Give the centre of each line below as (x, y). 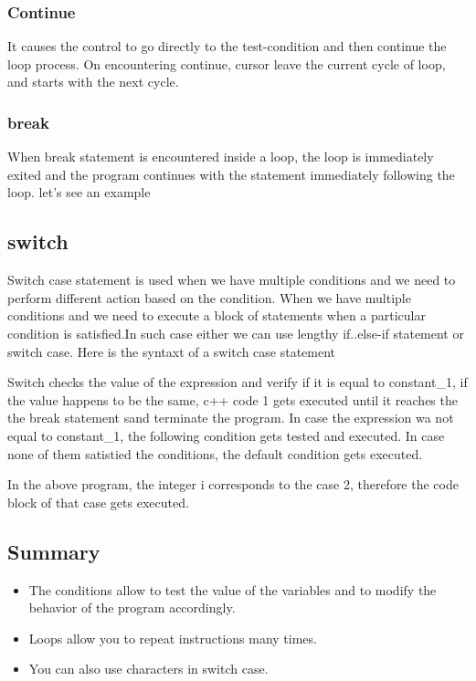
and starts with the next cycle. (93, 82)
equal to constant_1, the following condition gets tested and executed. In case (226, 435)
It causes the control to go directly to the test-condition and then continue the (227, 46)
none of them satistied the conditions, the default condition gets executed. (215, 453)
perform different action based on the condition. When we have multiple (209, 297)
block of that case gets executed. (98, 502)
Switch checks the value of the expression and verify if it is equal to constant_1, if (238, 382)
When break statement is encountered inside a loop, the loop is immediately (221, 157)
